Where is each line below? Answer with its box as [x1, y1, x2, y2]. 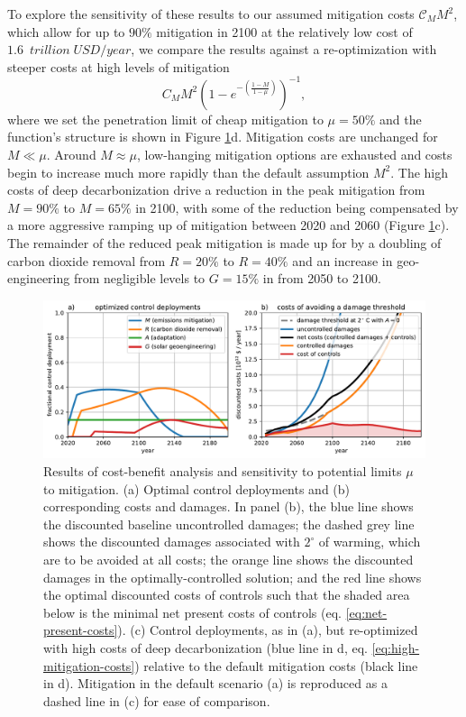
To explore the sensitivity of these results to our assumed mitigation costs [7, 5, 415, 23]
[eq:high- [371, 638, 420, 657]
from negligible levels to [73, 269, 206, 288]
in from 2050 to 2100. [262, 269, 381, 288]
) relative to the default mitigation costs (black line [134, 656, 418, 675]
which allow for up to [7, 22, 125, 41]
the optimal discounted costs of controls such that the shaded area [43, 585, 410, 604]
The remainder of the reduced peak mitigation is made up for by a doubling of [7, 234, 442, 253]
